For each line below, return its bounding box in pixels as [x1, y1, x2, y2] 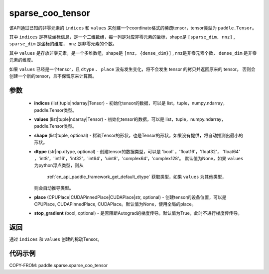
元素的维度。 [9, 57, 36, 63]
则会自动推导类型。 [34, 185, 74, 191]
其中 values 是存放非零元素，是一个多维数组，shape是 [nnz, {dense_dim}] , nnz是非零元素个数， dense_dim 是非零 [9, 50, 257, 56]
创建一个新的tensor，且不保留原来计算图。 [9, 73, 97, 79]
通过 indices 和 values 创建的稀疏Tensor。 [9, 236, 102, 242]
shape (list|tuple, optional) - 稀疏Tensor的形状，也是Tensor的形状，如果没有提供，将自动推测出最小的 [34, 132, 244, 138]
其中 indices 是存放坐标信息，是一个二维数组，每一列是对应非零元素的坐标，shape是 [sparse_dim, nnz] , [9, 34, 235, 40]
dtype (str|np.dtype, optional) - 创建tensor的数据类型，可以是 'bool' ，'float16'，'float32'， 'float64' [34, 148, 240, 154]
